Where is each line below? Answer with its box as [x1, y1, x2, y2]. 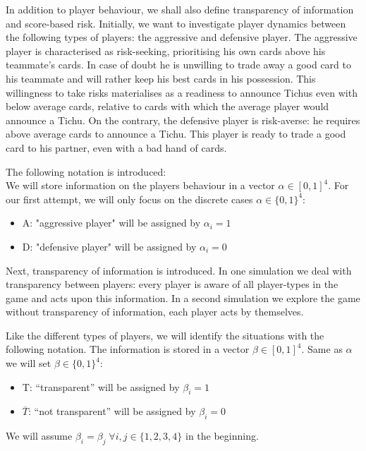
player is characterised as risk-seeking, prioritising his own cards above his [6, 43, 326, 58]
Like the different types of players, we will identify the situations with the [6, 327, 324, 342]
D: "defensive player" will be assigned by [22, 239, 197, 253]
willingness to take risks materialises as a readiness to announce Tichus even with [6, 85, 358, 100]
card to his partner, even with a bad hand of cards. [6, 140, 227, 155]
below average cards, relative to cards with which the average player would [6, 99, 329, 114]
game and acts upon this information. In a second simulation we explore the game [6, 290, 360, 305]
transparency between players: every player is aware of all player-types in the [6, 277, 338, 291]
